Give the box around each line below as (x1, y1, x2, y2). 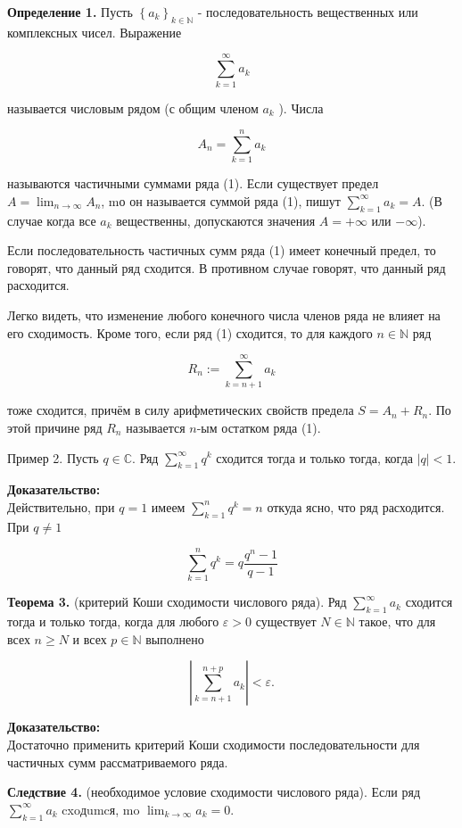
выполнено (145, 629, 204, 648)
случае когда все (7, 211, 96, 229)
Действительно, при (7, 497, 115, 516)
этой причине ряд (7, 418, 103, 436)
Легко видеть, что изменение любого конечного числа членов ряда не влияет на (7, 306, 441, 324)
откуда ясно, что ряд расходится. (267, 497, 445, 516)
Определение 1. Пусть (7, 3, 133, 21)
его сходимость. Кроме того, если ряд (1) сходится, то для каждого (7, 323, 373, 342)
